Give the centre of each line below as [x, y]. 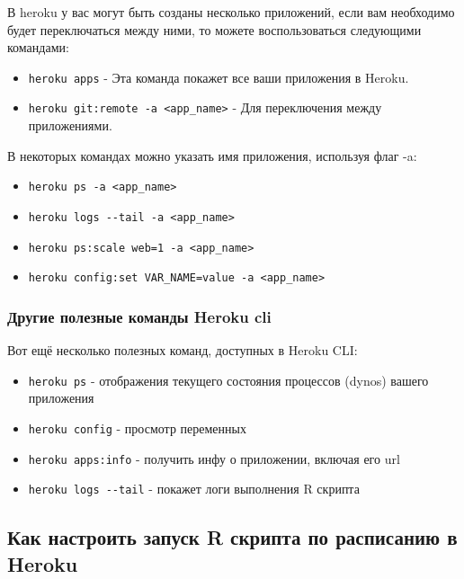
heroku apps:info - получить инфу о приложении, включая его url [214, 458]
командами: [38, 47]
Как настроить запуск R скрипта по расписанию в [232, 537]
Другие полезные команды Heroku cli [139, 316]
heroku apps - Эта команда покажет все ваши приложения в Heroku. [219, 77]
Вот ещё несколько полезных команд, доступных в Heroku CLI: [183, 350]
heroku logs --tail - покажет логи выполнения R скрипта [194, 489]
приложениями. [70, 125]
